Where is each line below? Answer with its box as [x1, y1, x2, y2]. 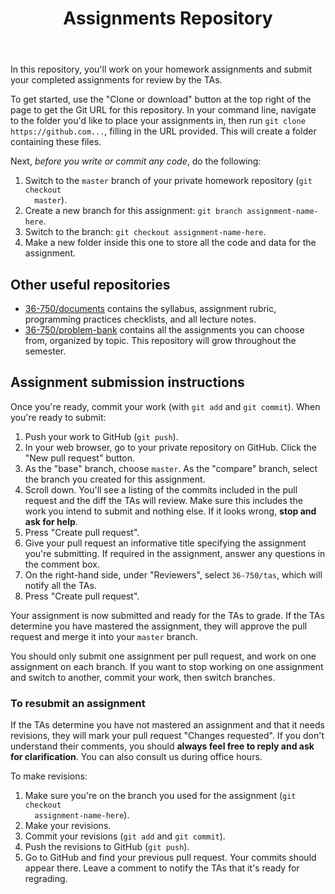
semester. [24, 345, 67, 357]
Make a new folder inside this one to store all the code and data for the [24, 237, 317, 249]
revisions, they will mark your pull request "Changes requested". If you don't [10, 730, 325, 742]
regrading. [24, 873, 68, 885]
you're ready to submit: [10, 411, 107, 423]
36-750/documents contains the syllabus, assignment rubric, [24, 303, 277, 314]
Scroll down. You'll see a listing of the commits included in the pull [24, 483, 298, 496]
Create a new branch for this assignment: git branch [24, 205, 243, 217]
